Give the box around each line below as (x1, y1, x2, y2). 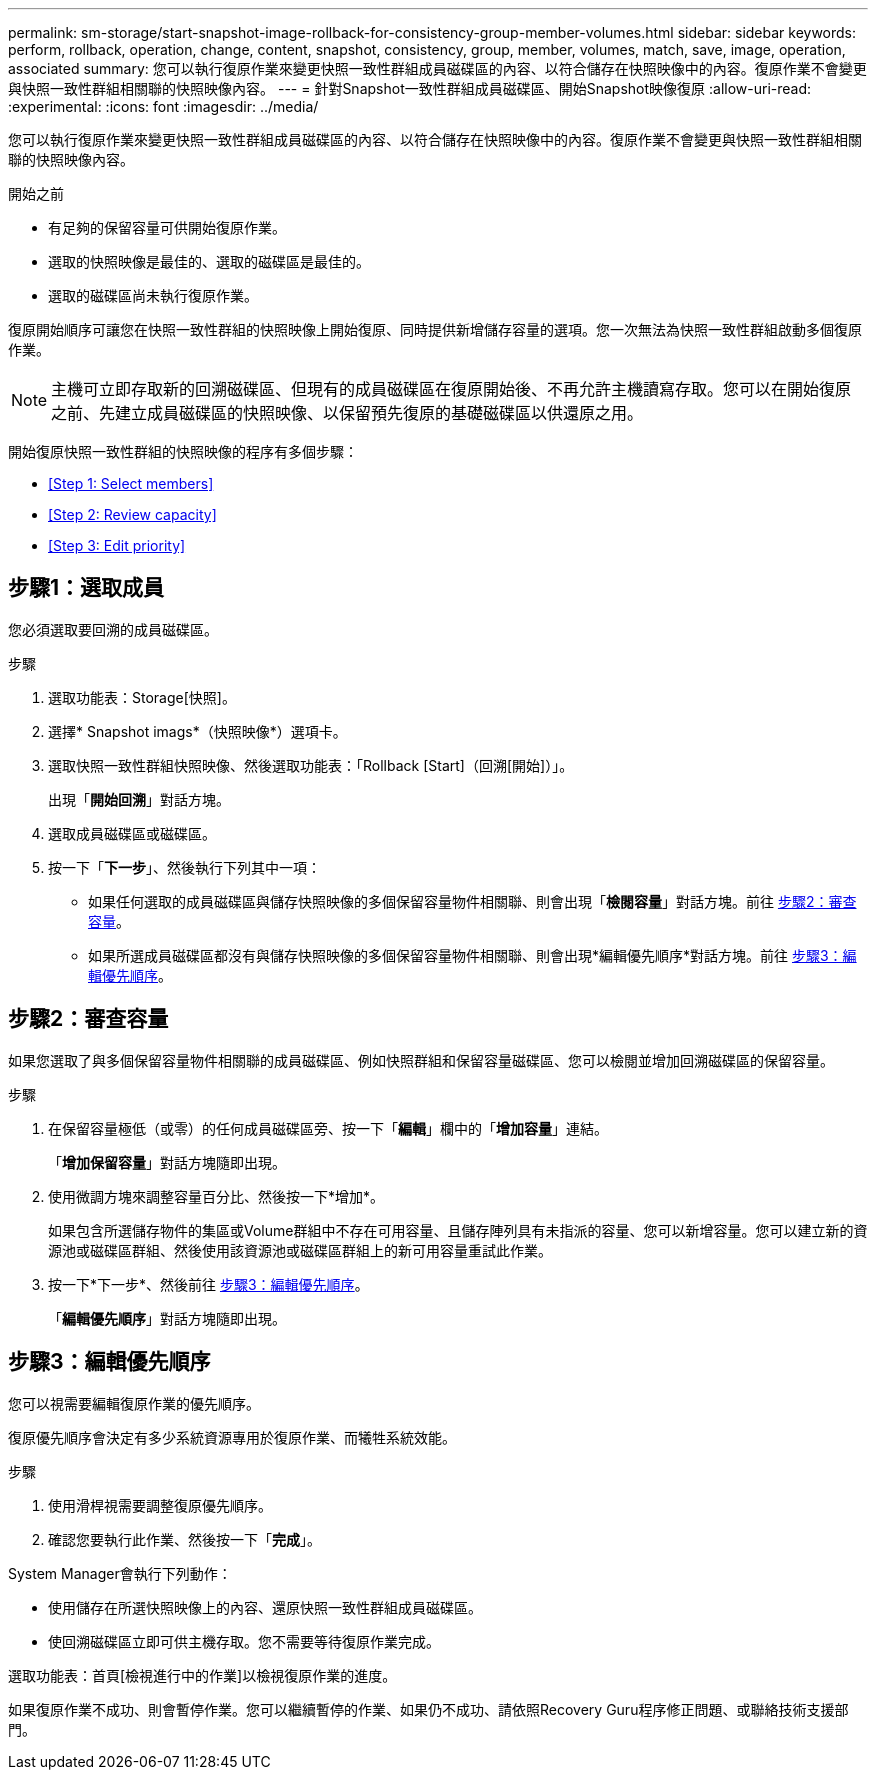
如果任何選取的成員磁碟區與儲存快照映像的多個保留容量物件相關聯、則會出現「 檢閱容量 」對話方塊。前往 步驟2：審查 (88, 892, 857, 910)
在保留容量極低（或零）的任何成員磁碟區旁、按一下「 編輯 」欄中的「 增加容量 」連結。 (48, 1119, 608, 1137)
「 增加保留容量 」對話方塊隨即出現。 (48, 1153, 286, 1171)
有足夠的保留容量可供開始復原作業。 (48, 219, 286, 236)
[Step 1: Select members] (48, 475, 214, 492)
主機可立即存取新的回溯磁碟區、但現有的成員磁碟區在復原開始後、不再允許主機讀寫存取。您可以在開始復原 (51, 379, 852, 399)
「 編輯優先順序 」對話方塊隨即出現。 (48, 1309, 286, 1327)
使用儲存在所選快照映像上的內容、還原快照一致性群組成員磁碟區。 (48, 1598, 482, 1616)
